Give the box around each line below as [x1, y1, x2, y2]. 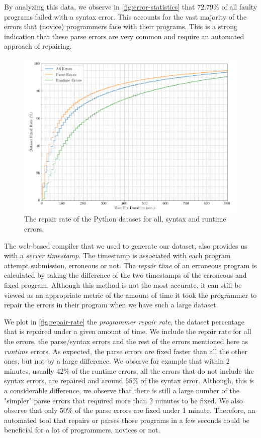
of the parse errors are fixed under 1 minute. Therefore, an [75, 405, 255, 415]
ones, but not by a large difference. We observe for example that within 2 [4, 356, 230, 366]
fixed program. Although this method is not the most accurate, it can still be [4, 280, 242, 290]
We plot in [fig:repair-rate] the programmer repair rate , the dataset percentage [4, 316, 244, 326]
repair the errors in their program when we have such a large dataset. [4, 299, 218, 310]
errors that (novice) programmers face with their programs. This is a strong [4, 21, 238, 32]
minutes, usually [4, 365, 54, 376]
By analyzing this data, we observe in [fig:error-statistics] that [4, 2, 195, 12]
